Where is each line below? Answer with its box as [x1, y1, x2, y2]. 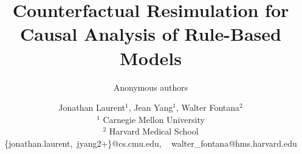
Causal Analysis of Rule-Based [20, 21, 281, 46]
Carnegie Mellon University [103, 113, 205, 125]
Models [120, 45, 182, 70]
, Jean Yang [128, 101, 173, 114]
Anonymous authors [113, 80, 188, 93]
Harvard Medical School [109, 125, 199, 138]
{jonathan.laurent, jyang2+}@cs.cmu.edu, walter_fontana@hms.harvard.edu [4, 136, 297, 149]
